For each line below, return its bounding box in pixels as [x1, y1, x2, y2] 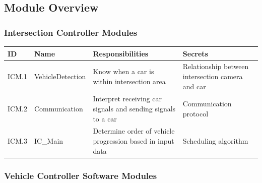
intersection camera [182, 71, 243, 81]
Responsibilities [93, 48, 149, 58]
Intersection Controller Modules [4, 26, 138, 38]
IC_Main [34, 136, 63, 146]
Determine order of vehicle [93, 126, 175, 136]
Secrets [182, 48, 208, 58]
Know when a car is [93, 66, 154, 77]
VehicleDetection [34, 71, 86, 81]
